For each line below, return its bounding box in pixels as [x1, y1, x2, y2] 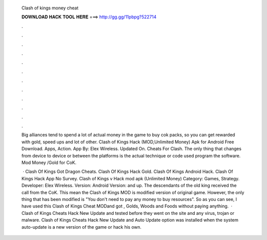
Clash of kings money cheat [21, 5, 79, 11]
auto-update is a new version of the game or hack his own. [21, 224, 142, 230]
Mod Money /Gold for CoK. [21, 160, 77, 165]
